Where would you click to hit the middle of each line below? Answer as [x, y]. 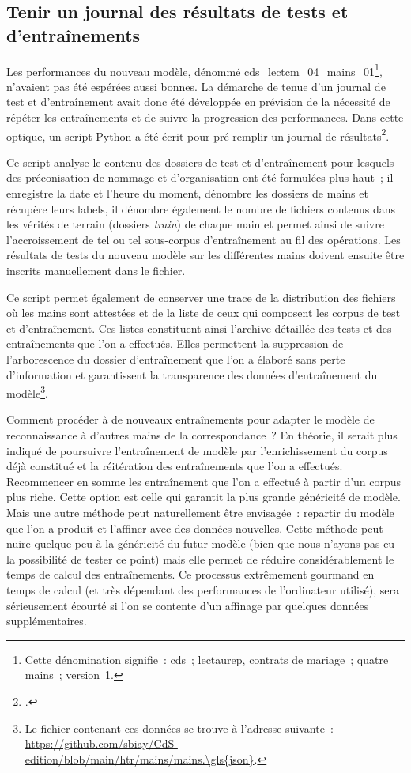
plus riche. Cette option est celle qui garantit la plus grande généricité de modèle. [204, 497]
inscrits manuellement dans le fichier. [96, 271]
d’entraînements [74, 34]
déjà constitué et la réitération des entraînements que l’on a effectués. [175, 466]
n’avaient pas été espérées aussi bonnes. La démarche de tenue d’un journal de [196, 86]
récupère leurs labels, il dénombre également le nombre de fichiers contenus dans [201, 208]
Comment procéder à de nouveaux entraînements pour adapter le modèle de [190, 419]
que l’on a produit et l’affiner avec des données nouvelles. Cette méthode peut [195, 528]
